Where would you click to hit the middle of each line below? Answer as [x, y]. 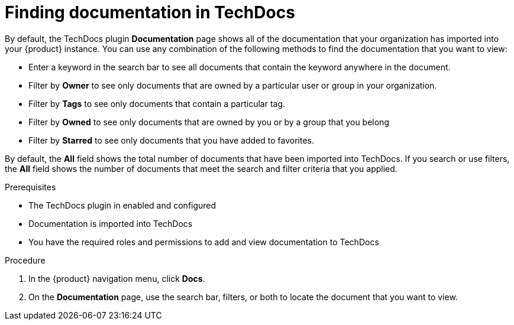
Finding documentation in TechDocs [150, 12]
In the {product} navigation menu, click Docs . [117, 278]
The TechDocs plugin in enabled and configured [122, 205]
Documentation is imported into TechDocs [111, 223]
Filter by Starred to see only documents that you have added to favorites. [171, 140]
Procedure [25, 260]
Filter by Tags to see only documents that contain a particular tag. [157, 103]
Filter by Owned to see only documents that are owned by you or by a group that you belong [209, 122]
